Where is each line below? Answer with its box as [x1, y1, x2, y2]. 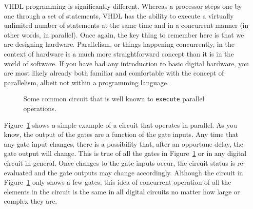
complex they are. [4, 196, 57, 206]
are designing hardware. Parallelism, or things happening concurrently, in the [4, 39, 234, 49]
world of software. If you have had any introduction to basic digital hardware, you [4, 58, 249, 68]
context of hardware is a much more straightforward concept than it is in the [4, 48, 234, 58]
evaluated [4, 167, 32, 177]
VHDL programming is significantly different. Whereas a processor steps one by [4, 1, 242, 11]
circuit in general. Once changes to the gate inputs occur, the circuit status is [4, 157, 235, 168]
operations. [23, 103, 57, 113]
